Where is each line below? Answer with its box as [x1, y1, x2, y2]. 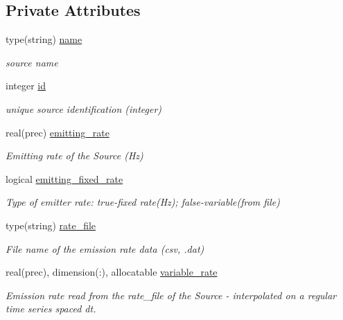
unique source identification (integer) [6, 101, 162, 116]
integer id [6, 78, 46, 93]
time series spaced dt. [6, 301, 96, 316]
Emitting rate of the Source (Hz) [6, 148, 143, 163]
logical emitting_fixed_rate [6, 171, 123, 186]
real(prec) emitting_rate [6, 125, 109, 139]
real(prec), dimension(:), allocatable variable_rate [6, 265, 218, 279]
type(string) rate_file [6, 217, 96, 232]
